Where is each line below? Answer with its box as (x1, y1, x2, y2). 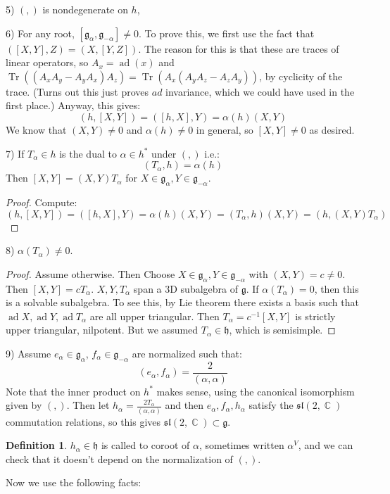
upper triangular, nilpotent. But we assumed (6, 322, 199, 337)
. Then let (66, 398, 110, 412)
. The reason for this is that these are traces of (138, 41, 339, 56)
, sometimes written (199, 438, 284, 452)
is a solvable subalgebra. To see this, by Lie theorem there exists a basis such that (6, 295, 359, 310)
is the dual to (59, 146, 117, 160)
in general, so (196, 122, 253, 137)
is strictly (295, 308, 336, 323)
